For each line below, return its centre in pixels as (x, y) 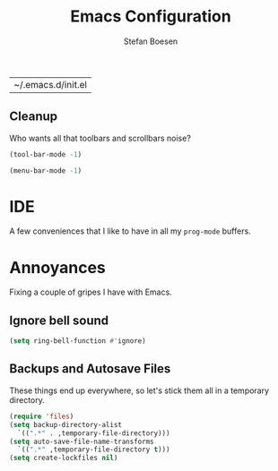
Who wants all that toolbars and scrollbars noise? (100, 138)
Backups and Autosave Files (90, 369)
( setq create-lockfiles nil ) (64, 458)
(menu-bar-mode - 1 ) (46, 171)
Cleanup (34, 117)
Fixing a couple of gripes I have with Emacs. (91, 292)
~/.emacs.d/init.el (51, 84)
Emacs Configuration (151, 17)
